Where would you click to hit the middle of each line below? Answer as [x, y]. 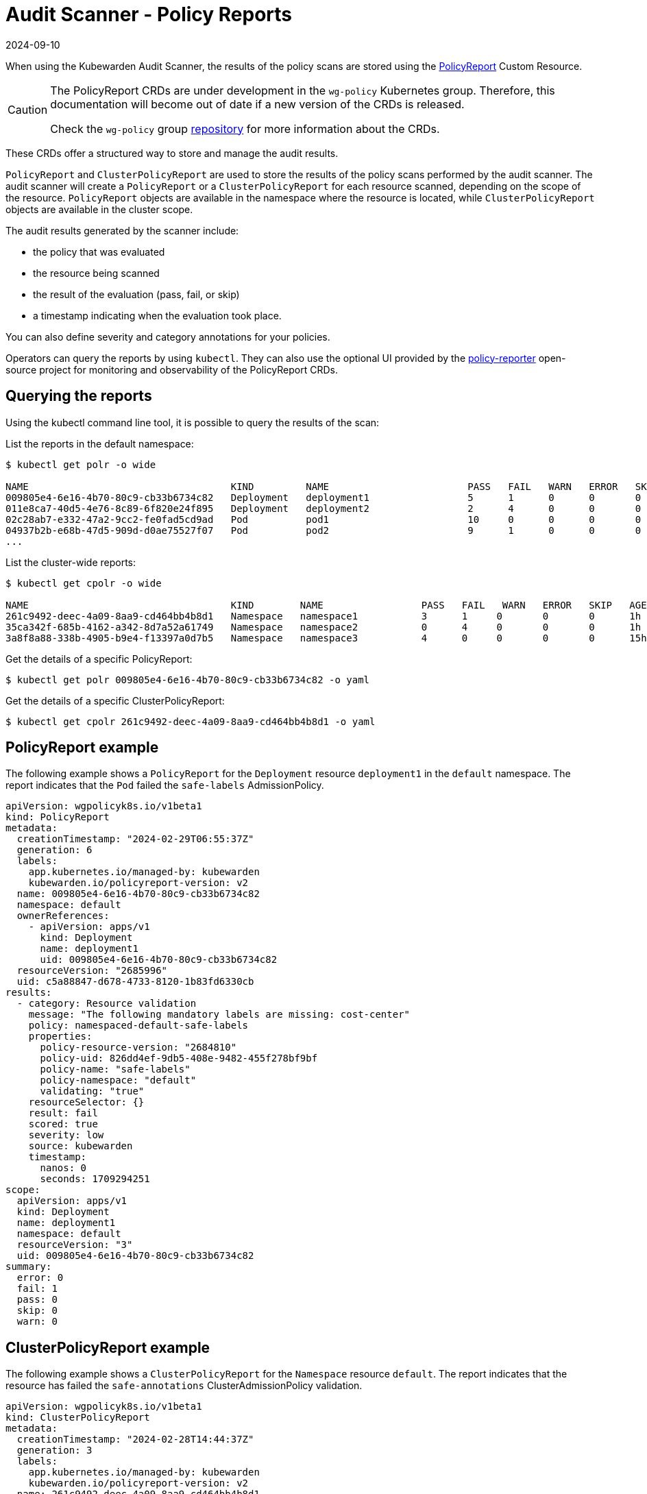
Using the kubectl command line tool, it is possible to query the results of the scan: [193, 422]
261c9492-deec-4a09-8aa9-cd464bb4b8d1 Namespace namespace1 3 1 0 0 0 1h [323, 616]
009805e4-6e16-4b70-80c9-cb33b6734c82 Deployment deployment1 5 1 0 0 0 [323, 497]
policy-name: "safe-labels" [115, 1069]
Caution [28, 109]
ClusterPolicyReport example [108, 1347]
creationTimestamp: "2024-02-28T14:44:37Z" [135, 1440]
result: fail [63, 1113]
